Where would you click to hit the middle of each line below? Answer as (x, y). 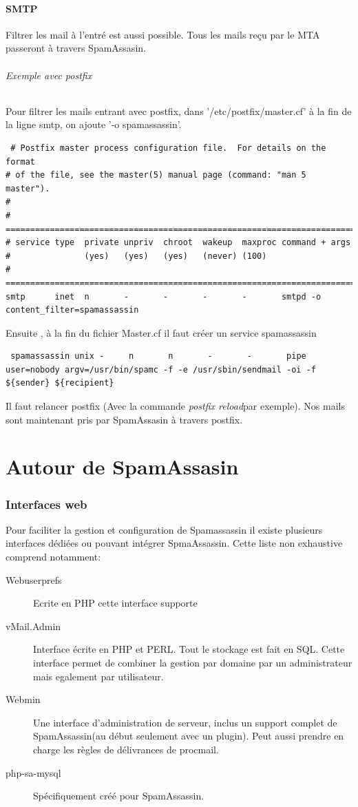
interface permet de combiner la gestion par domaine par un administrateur (193, 662)
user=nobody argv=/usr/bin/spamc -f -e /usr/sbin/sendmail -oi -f (161, 369)
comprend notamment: (53, 557)
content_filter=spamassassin (72, 310)
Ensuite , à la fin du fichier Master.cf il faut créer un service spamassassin (161, 332)
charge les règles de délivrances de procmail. (126, 749)
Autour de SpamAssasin (122, 467)
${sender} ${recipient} (60, 383)
